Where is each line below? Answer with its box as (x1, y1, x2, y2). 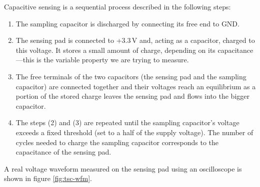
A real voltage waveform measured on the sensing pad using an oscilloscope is (4, 163, 242, 174)
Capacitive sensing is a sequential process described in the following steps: (4, 1, 231, 11)
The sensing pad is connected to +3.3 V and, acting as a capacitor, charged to (15, 35, 255, 45)
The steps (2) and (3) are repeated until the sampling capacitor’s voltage (15, 117, 239, 128)
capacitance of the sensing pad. (15, 147, 111, 157)
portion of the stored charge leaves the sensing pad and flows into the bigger (15, 91, 249, 101)
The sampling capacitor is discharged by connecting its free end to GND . (15, 18, 239, 28)
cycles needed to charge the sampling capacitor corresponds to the (15, 137, 219, 147)
